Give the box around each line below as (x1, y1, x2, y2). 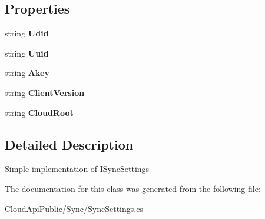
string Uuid (5, 47, 49, 59)
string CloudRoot (5, 106, 74, 118)
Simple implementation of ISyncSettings (5, 162, 150, 175)
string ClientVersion (5, 86, 85, 98)
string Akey (5, 67, 49, 79)
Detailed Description (5, 135, 134, 153)
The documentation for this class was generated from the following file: (5, 182, 261, 194)
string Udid (5, 27, 49, 39)
